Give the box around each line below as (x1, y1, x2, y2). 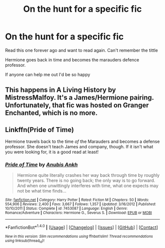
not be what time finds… (17, 188, 67, 194)
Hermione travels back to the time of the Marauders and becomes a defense (5, 138, 160, 144)
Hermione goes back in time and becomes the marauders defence (5, 56, 139, 62)
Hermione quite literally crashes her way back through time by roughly (17, 172, 160, 178)
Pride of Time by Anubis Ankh (5, 161, 78, 168)
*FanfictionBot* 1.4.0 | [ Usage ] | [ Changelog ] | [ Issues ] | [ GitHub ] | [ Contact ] (5, 223, 158, 230)
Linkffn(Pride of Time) (5, 125, 74, 134)
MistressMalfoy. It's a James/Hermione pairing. (5, 93, 154, 102)
